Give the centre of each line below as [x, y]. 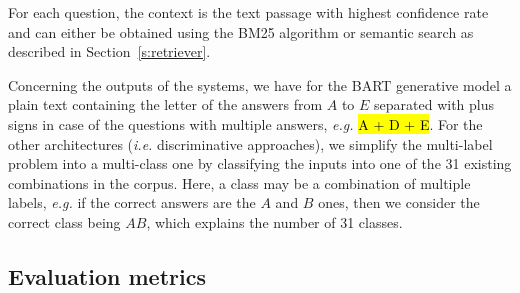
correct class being [64, 221]
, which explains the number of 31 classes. [274, 221]
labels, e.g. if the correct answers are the [132, 202]
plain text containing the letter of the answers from [165, 104]
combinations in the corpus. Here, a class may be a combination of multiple [239, 182]
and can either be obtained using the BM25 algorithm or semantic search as [241, 31]
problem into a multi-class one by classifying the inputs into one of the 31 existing [260, 163]
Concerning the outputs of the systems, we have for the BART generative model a [260, 84]
